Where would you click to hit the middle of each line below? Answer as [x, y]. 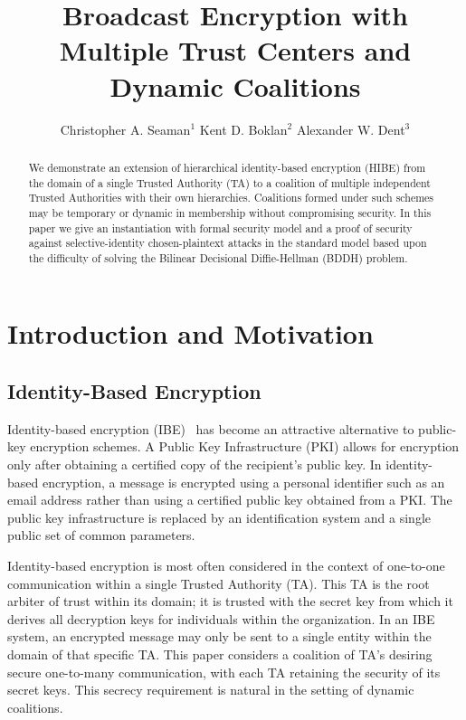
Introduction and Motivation [190, 333]
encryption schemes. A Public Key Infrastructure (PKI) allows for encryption [245, 446]
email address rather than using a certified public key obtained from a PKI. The [230, 500]
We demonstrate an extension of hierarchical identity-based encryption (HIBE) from [227, 167]
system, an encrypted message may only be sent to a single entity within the [219, 636]
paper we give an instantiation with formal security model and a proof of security [220, 227]
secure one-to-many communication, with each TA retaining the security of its [224, 672]
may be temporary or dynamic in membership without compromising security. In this [230, 212]
